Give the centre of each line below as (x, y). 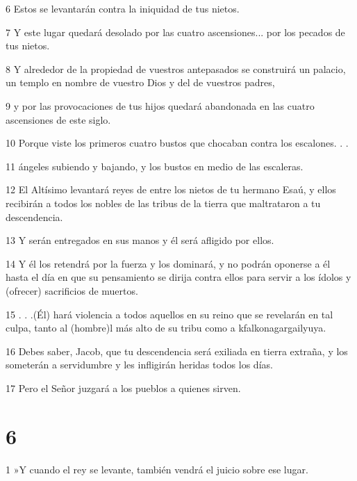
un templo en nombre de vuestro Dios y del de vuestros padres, (140, 82)
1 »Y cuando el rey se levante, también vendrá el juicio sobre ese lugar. (157, 469)
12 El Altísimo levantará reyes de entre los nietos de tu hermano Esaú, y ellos (171, 189)
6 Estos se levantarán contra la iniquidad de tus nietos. (123, 8)
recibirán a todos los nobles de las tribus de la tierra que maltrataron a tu (163, 203)
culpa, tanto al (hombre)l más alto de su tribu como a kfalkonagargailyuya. (166, 328)
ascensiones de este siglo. (58, 119)
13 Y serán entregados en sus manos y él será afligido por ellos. (140, 240)
